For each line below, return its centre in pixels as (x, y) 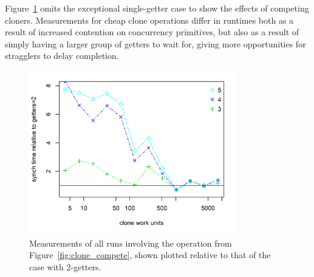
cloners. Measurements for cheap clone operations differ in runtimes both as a (149, 20)
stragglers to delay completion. (62, 56)
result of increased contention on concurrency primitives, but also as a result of (152, 32)
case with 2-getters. (65, 267)
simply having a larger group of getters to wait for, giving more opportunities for (155, 43)
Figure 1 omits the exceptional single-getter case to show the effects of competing (157, 8)
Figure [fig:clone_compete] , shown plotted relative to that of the (150, 255)
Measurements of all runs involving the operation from (131, 243)
